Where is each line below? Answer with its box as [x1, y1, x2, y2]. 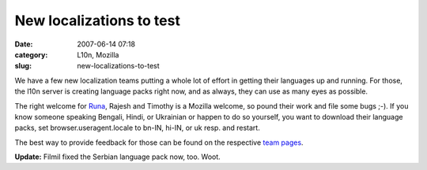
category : [14, 50, 48, 59]
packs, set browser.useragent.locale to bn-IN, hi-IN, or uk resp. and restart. [14, 123, 260, 133]
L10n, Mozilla [77, 50, 119, 59]
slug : [14, 61, 32, 71]
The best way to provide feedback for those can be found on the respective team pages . [14, 138, 304, 147]
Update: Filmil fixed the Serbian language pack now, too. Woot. [14, 152, 221, 161]
